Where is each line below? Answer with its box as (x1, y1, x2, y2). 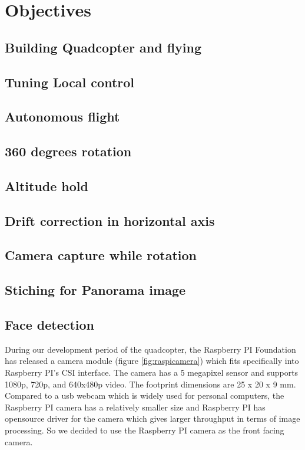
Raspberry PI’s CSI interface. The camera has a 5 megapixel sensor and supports (5, 366, 299, 379)
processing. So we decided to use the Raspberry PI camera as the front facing (5, 423, 284, 436)
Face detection (5, 316, 95, 334)
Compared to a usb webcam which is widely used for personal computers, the (5, 389, 284, 402)
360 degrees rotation (5, 142, 132, 160)
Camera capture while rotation (5, 246, 197, 264)
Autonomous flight (5, 107, 120, 126)
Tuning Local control (5, 73, 135, 91)
